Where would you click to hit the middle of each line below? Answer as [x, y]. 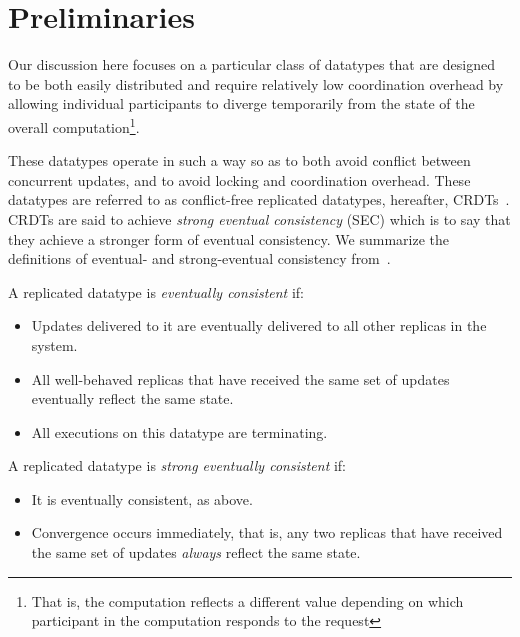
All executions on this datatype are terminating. [179, 431]
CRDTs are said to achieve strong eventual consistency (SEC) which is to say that [259, 218]
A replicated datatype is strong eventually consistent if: [177, 465]
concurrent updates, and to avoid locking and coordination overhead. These [239, 179]
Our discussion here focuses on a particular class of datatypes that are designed [251, 64]
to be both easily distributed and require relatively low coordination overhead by [256, 83]
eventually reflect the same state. [132, 398]
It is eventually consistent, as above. [142, 498]
